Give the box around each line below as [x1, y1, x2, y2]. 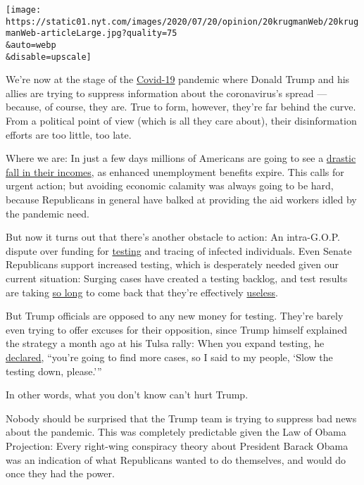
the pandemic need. [6, 206, 89, 220]
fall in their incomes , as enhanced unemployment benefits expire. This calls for [6, 164, 344, 179]
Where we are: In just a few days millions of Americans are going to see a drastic [6, 151, 356, 165]
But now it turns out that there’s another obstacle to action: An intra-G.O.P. [6, 229, 340, 244]
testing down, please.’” [6, 363, 102, 378]
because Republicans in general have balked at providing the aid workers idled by [6, 192, 357, 207]
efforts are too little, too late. [6, 127, 132, 141]
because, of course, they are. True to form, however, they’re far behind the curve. [6, 99, 356, 114]
